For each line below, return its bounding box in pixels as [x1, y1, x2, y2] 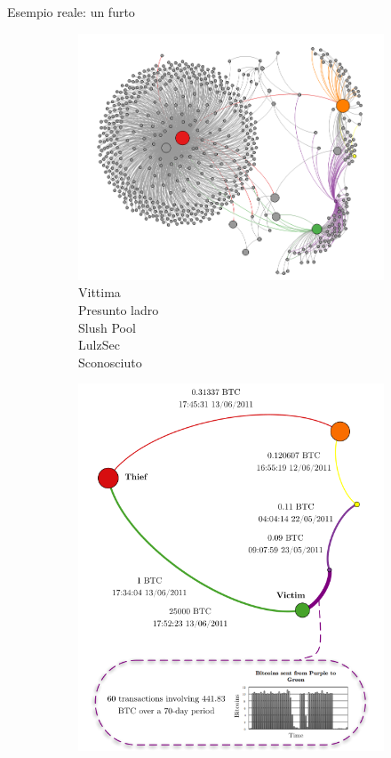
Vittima [78, 283, 121, 302]
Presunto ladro [78, 300, 159, 319]
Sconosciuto [78, 352, 142, 371]
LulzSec [78, 335, 120, 354]
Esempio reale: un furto [7, 3, 135, 20]
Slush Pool [78, 318, 136, 336]
